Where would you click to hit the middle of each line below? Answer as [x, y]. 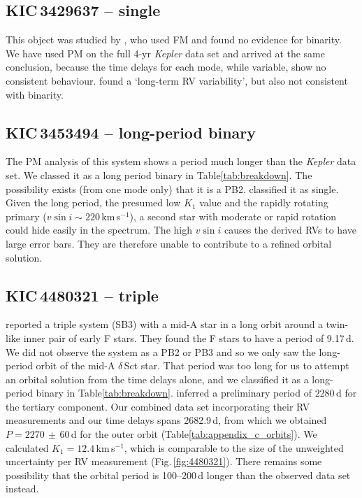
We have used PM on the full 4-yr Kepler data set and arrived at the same [165, 53]
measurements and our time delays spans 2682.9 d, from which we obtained [166, 420]
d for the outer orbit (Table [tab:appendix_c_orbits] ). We [194, 434]
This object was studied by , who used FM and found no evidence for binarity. [174, 40]
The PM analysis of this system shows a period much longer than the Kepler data [181, 161]
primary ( [26, 216]
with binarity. [35, 94]
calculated [27, 447]
